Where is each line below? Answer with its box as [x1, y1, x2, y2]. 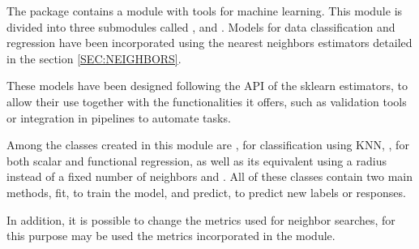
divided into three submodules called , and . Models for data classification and [6, 18, 395, 35]
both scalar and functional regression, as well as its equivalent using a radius [6, 152, 387, 169]
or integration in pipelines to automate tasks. [6, 109, 231, 126]
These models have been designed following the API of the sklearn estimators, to [6, 77, 408, 94]
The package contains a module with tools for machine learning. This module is [6, 2, 403, 19]
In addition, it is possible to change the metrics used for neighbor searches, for [6, 211, 395, 228]
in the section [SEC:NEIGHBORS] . [6, 49, 182, 67]
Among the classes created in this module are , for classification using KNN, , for [6, 136, 409, 153]
